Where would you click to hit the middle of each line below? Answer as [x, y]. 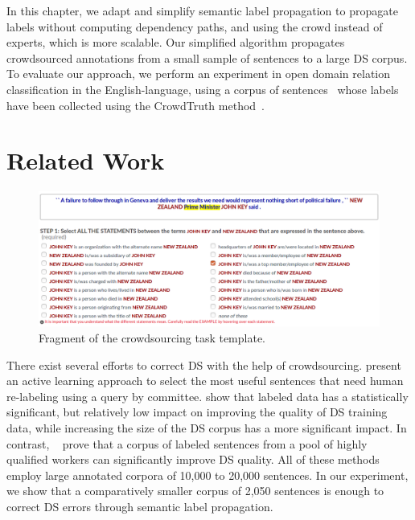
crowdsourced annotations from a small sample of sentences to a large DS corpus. [207, 57]
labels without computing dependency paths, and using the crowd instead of [195, 26]
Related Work [86, 160]
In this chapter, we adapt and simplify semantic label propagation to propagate [202, 10]
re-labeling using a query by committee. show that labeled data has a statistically [207, 396]
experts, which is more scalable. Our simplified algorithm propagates [176, 42]
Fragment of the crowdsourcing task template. [152, 337]
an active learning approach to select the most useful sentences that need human [205, 381]
